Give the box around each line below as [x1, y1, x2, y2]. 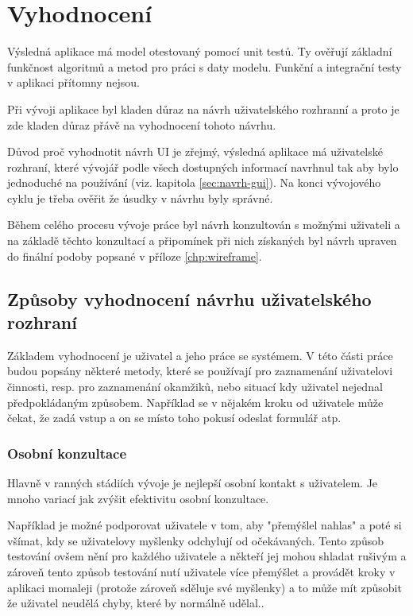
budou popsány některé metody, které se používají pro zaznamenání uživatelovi [7, 362, 393, 379]
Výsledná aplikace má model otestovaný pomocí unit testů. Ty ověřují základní [7, 43, 392, 60]
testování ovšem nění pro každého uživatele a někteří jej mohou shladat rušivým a [7, 548, 407, 564]
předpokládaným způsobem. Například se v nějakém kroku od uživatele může [7, 393, 384, 410]
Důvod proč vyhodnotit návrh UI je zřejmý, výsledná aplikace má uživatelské [7, 143, 383, 160]
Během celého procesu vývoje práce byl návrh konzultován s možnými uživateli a [7, 216, 400, 233]
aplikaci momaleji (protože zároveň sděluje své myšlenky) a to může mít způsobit [7, 579, 402, 595]
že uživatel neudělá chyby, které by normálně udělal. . [7, 595, 264, 611]
